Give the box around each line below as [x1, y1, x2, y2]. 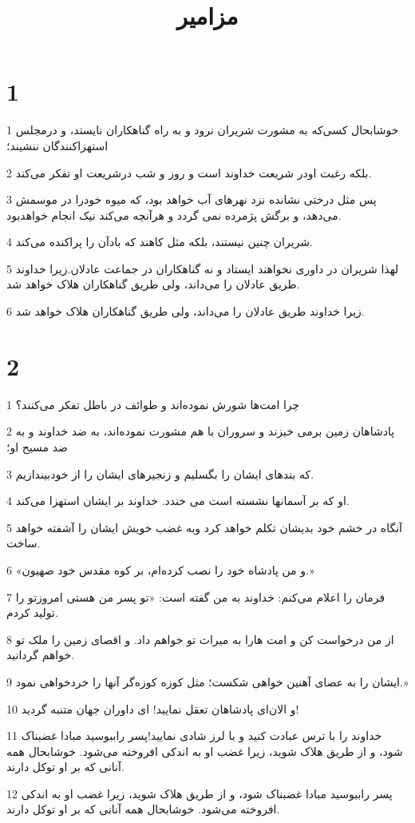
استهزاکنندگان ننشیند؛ [6, 137, 109, 153]
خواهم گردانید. [6, 646, 75, 663]
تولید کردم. [6, 604, 58, 621]
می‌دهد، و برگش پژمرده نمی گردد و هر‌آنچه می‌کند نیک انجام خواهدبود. [6, 206, 342, 223]
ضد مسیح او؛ [6, 438, 68, 455]
